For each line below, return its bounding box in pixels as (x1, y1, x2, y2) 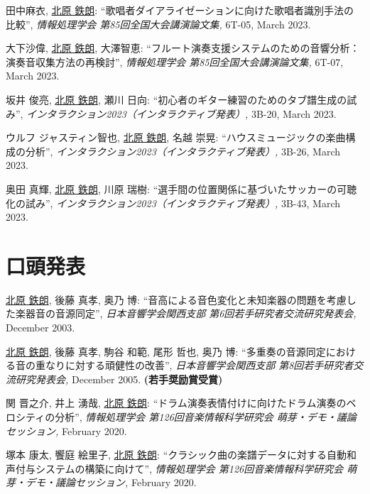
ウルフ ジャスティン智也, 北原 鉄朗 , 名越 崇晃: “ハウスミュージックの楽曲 (6, 130, 346, 145)
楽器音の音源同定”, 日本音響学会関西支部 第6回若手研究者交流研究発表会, (15, 306, 357, 321)
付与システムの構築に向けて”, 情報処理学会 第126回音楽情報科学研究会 (15, 461, 344, 476)
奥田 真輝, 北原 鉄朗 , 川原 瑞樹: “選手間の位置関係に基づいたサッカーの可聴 (6, 181, 357, 196)
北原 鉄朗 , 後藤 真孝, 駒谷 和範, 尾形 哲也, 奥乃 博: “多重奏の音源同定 (6, 344, 326, 358)
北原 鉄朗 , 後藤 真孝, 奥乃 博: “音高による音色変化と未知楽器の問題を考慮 (6, 292, 347, 307)
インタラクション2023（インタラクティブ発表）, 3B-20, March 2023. (26, 106, 337, 121)
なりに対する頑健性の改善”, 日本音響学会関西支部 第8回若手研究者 (45, 358, 354, 373)
